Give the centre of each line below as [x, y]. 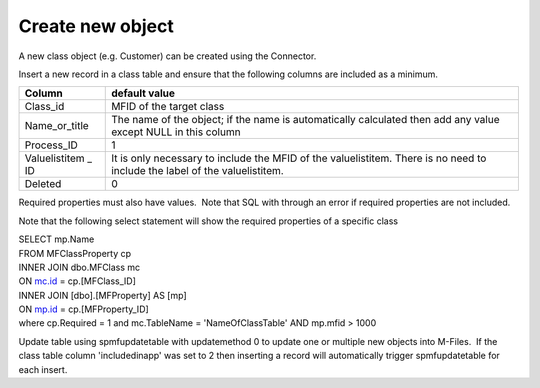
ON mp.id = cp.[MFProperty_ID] [83, 309]
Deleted [43, 184]
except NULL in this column [176, 132]
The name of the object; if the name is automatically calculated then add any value [305, 120]
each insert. [43, 369]
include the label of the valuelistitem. [197, 171]
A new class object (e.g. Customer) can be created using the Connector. [167, 56]
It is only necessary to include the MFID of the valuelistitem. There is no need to [299, 158]
